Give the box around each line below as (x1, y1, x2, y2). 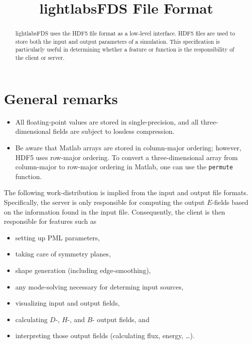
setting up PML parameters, (15, 232, 100, 242)
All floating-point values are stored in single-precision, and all (15, 116, 199, 127)
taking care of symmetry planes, (15, 249, 111, 259)
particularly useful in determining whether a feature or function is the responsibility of (15, 45, 235, 54)
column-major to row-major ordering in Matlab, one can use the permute (15, 162, 233, 172)
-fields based (212, 197, 249, 207)
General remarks (4, 88, 118, 108)
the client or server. (15, 54, 65, 62)
